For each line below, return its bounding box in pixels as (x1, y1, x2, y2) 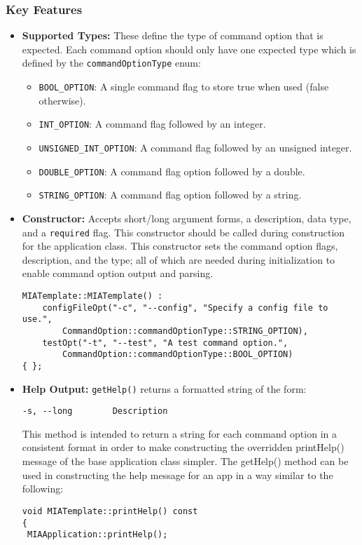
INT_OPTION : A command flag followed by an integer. (39, 116, 266, 131)
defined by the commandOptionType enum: (22, 55, 201, 70)
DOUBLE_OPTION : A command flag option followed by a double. (39, 163, 305, 178)
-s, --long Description (22, 406, 168, 417)
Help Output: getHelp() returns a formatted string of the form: (22, 381, 307, 396)
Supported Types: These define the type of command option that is (22, 28, 323, 43)
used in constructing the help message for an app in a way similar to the (22, 467, 333, 482)
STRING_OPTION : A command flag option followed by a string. (39, 187, 302, 202)
